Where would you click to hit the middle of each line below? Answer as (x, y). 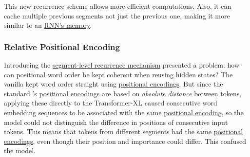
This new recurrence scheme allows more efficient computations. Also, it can (118, 6)
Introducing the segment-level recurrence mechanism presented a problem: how (122, 65)
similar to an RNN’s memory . (48, 25)
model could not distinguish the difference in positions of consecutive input (116, 122)
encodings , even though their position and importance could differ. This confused (125, 141)
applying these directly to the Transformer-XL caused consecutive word (111, 103)
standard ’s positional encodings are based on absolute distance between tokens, (123, 93)
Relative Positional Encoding (62, 46)
